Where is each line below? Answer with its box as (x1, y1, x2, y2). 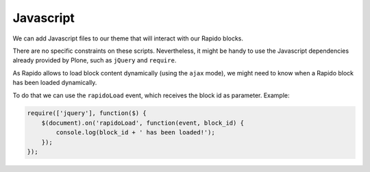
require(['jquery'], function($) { (27, 110, 147, 117)
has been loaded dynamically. (12, 79, 97, 87)
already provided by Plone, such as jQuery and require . (12, 56, 177, 64)
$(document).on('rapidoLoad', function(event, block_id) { (41, 119, 245, 127)
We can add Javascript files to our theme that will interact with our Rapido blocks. (12, 34, 243, 42)
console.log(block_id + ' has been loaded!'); (56, 129, 215, 136)
